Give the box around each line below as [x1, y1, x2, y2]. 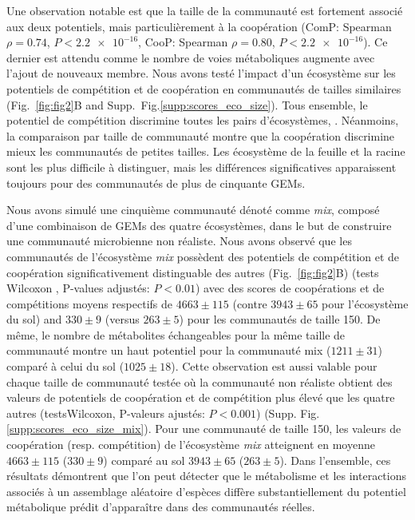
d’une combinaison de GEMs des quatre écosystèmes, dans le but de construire [6, 216, 392, 233]
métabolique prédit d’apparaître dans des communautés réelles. [6, 498, 315, 515]
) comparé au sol [103, 451, 185, 468]
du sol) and [6, 311, 62, 327]
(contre [232, 295, 267, 312]
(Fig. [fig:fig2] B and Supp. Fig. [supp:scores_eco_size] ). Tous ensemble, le [6, 96, 368, 113]
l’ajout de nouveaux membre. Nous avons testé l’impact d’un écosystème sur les [6, 65, 396, 81]
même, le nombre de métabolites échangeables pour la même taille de [6, 326, 346, 343]
